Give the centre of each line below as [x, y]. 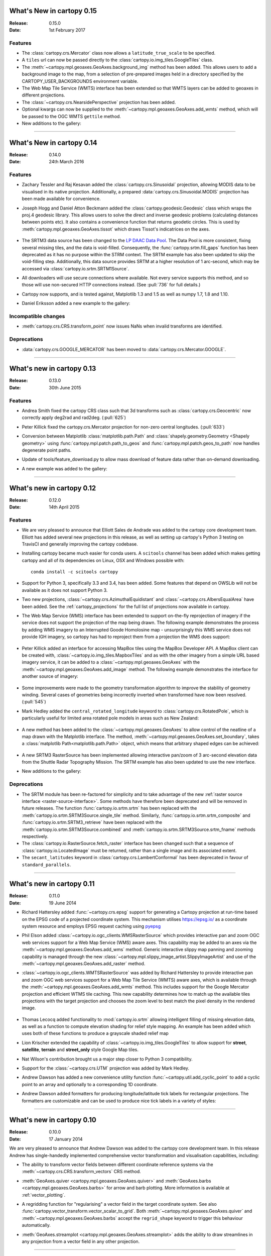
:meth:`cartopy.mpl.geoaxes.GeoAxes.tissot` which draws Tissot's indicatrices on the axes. [116, 229]
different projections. [43, 95]
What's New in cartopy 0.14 [53, 142]
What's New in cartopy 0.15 [53, 11]
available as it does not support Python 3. [65, 590]
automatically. [36, 1225]
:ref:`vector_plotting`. [44, 1195]
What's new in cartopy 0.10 [53, 1120]
